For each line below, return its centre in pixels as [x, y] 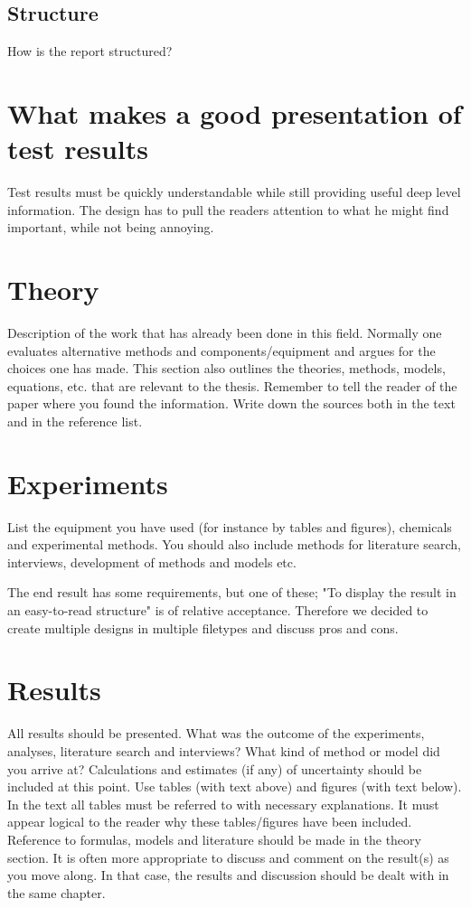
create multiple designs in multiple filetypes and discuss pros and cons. [203, 627]
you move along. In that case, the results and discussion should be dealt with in [228, 875]
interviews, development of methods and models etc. [152, 562]
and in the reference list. [75, 421]
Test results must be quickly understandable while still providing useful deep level [234, 192]
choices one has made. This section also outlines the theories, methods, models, [226, 368]
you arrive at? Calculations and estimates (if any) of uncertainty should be [215, 768]
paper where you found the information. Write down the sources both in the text [231, 403]
